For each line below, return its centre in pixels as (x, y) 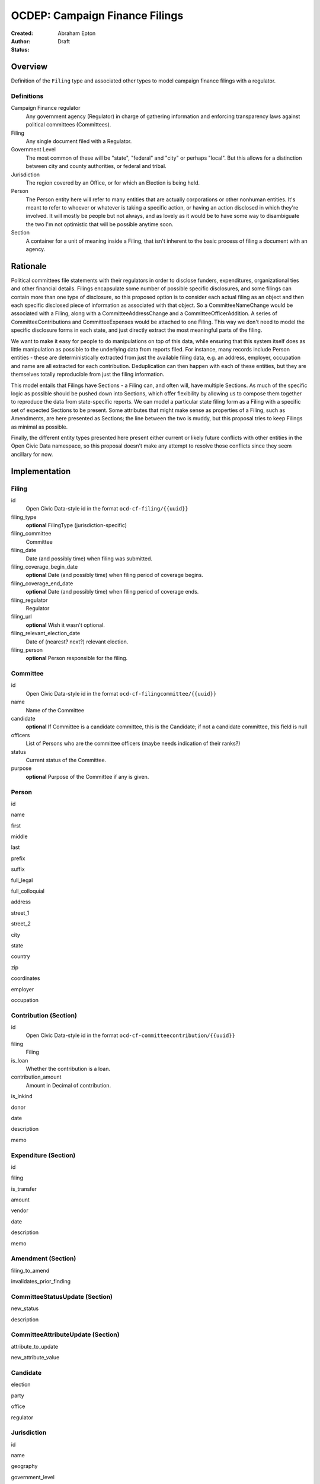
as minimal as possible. (39, 427)
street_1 (20, 913)
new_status (25, 1308)
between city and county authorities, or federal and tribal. (96, 166)
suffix (18, 869)
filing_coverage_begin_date (44, 567)
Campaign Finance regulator (46, 108)
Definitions (27, 96)
